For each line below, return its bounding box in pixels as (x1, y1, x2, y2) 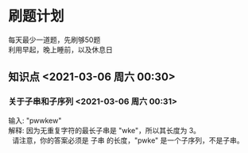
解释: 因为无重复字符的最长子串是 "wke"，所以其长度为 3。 (8, 125, 201, 135)
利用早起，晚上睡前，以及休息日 (8, 44, 113, 54)
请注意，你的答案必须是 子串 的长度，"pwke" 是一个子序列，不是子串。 (11, 136, 244, 145)
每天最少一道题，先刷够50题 (8, 35, 101, 44)
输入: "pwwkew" (8, 116, 62, 125)
